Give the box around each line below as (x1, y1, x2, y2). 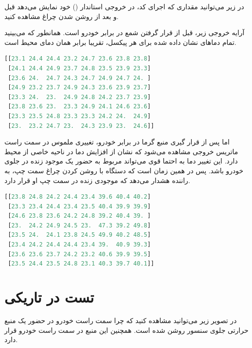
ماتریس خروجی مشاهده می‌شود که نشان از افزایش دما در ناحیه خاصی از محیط (4, 146, 238, 156)
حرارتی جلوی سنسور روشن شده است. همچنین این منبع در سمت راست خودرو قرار (4, 325, 249, 335)
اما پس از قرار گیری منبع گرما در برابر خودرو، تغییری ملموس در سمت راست (4, 137, 230, 147)
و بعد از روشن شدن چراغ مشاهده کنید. (4, 11, 119, 21)
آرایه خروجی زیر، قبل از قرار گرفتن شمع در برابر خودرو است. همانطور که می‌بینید (4, 27, 245, 38)
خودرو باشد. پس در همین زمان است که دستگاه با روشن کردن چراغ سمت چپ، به (4, 165, 244, 175)
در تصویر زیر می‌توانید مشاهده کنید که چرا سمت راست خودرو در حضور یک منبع (4, 315, 237, 325)
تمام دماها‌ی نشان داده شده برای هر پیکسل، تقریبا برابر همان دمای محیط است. (4, 37, 236, 47)
